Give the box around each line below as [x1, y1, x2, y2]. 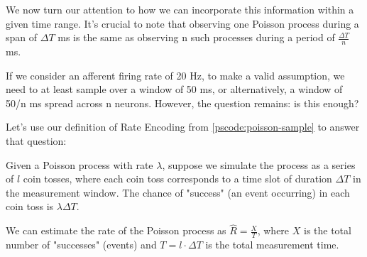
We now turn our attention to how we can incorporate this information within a [6, 2, 354, 16]
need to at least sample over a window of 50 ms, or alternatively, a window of [6, 82, 343, 97]
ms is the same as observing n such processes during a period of [57, 30, 335, 45]
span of [6, 30, 38, 45]
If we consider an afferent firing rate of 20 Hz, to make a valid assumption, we [6, 67, 345, 82]
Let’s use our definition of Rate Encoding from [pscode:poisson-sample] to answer [6, 119, 360, 134]
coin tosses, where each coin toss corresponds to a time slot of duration [23, 171, 332, 186]
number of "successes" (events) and [6, 237, 157, 251]
